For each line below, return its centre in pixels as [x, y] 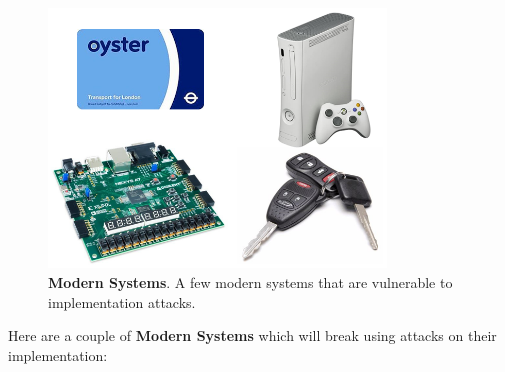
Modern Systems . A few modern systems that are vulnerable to [250, 281]
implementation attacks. [122, 301]
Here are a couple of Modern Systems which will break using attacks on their [252, 335]
